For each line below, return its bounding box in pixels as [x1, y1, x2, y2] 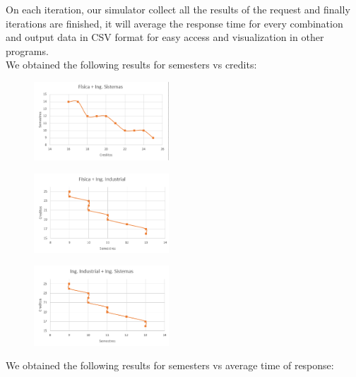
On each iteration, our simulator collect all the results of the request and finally [6, 2, 350, 16]
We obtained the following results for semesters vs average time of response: [6, 358, 334, 373]
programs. [6, 43, 49, 58]
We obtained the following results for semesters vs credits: [6, 57, 257, 72]
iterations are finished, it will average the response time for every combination [6, 16, 343, 30]
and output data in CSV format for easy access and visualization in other [6, 30, 324, 44]
